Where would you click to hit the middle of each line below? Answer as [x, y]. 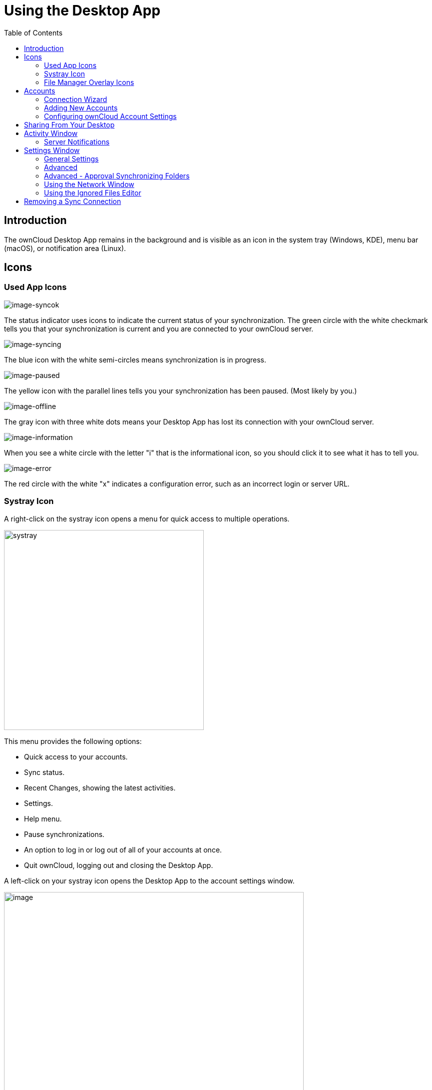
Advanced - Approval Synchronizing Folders [117, 175]
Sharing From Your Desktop [69, 124]
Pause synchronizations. [64, 834]
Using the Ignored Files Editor [93, 192]
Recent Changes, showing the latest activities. [100, 787]
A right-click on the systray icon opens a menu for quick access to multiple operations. [147, 518]
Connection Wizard [76, 99]
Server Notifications [77, 141]
